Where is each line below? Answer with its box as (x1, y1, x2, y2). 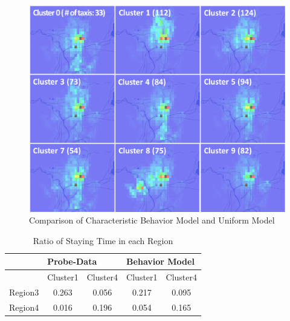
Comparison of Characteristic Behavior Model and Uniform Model (29, 214, 275, 227)
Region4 (9, 300, 39, 313)
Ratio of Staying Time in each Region (33, 234, 173, 247)
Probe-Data (47, 255, 97, 268)
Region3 (9, 286, 39, 299)
